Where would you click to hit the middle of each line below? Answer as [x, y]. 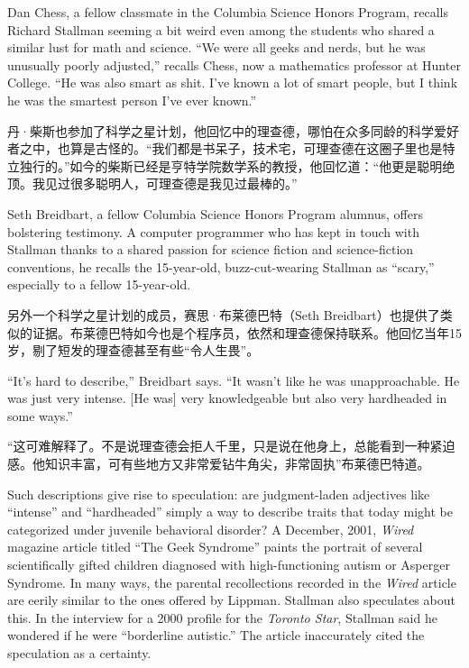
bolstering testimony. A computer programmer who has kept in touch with [213, 231]
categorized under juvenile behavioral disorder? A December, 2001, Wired [211, 529]
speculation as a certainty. [79, 653]
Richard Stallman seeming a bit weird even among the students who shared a [221, 29]
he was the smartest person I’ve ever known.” [132, 100]
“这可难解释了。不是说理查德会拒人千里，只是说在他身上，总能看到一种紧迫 [231, 446]
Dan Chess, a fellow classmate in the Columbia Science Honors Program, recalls [228, 12]
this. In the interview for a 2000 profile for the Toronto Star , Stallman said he [222, 617]
